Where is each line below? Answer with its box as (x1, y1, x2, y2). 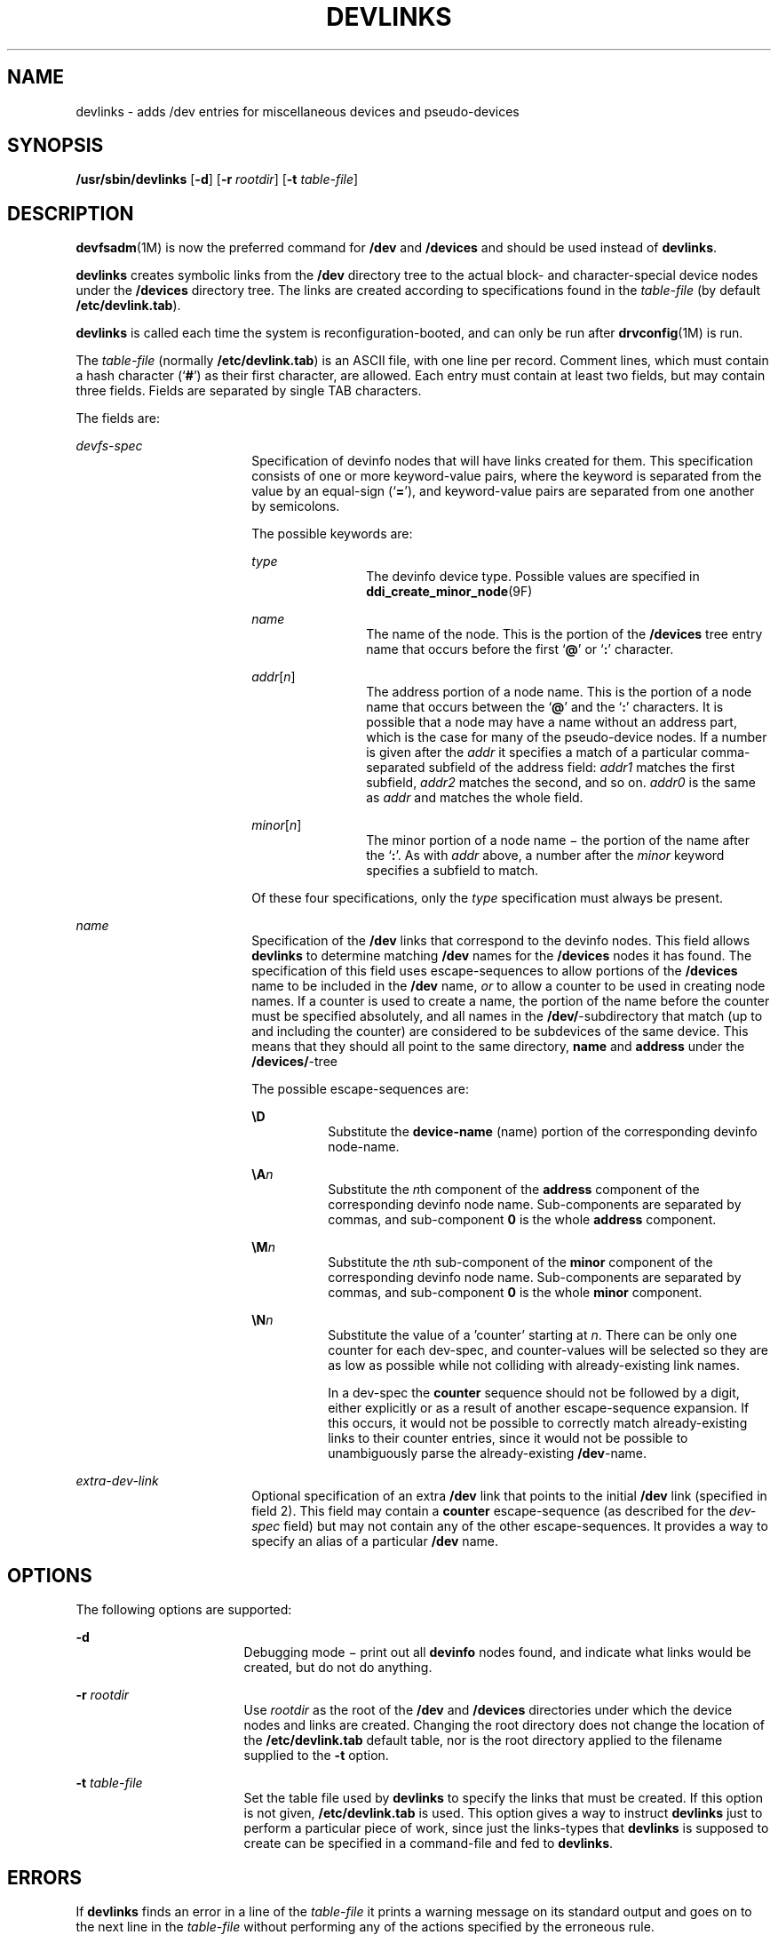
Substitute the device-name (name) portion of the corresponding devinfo (328, 1124, 758, 1140)
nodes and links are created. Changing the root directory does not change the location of (243, 1717, 766, 1733)
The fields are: (75, 410, 160, 426)
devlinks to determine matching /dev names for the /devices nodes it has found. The (251, 948, 752, 964)
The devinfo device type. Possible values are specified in (366, 569, 700, 585)
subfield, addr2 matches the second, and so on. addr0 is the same (366, 775, 756, 791)
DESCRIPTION (7, 202, 134, 225)
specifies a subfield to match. (366, 863, 539, 879)
